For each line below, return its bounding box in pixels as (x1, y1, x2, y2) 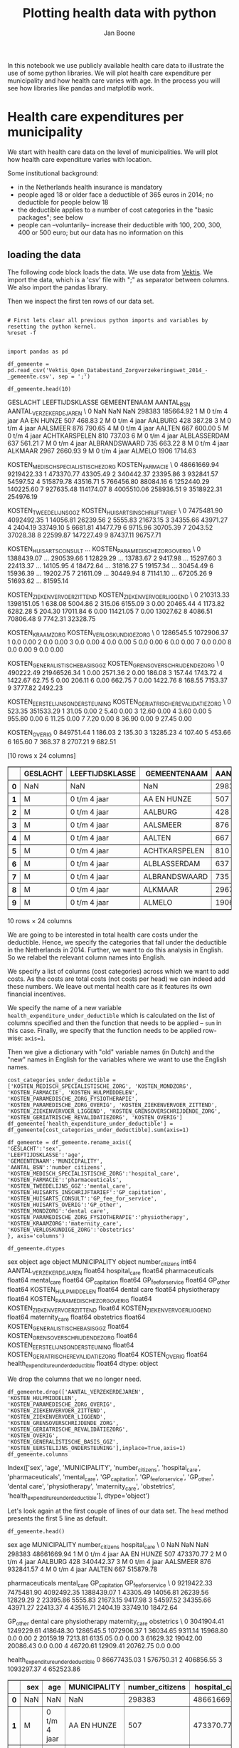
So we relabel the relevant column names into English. (7, 953, 166, 962)
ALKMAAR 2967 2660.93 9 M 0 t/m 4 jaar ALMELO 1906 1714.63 (7, 447, 197, 456)
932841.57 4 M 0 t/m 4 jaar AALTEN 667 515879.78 (7, 1565, 158, 1573)
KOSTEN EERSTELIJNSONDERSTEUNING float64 (7, 1340, 134, 1351)
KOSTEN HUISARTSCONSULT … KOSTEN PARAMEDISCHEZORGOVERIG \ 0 (7, 544, 201, 555)
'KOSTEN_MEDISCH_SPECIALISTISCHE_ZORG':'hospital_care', (7, 1170, 180, 1177)
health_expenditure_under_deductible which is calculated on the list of (7, 1011, 216, 1019)
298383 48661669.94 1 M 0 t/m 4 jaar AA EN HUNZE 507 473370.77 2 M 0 (7, 1550, 228, 1558)
